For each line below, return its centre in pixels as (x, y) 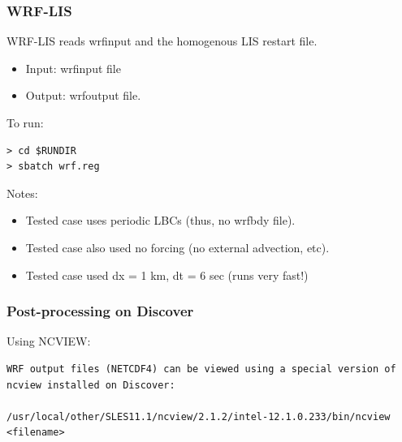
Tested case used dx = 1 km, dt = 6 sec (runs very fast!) (167, 275)
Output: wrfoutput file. (83, 95)
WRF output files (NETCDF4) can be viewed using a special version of (201, 369)
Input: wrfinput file (73, 68)
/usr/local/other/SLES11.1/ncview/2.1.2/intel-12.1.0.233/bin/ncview (199, 416)
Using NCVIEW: (49, 341)
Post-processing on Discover (100, 311)
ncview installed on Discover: (91, 385)
